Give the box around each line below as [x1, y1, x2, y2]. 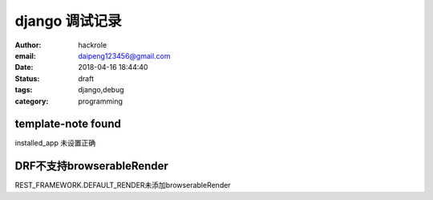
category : [14, 96, 49, 106]
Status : [14, 73, 40, 84]
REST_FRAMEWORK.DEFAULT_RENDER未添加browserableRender [14, 181, 232, 190]
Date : [14, 63, 34, 72]
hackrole [78, 40, 107, 50]
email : [14, 51, 36, 60]
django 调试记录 [14, 12, 122, 30]
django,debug [78, 85, 124, 95]
